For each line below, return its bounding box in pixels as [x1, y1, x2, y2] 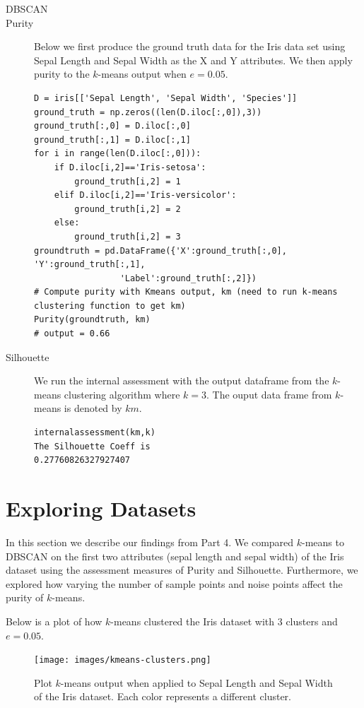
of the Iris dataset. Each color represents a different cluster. [34, 689, 291, 704]
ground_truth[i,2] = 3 [74, 231, 181, 242]
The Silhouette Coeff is [34, 441, 151, 452]
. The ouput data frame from [206, 387, 332, 401]
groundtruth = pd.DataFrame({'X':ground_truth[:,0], [34, 245, 287, 256]
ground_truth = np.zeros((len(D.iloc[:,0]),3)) [34, 107, 262, 117]
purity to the [34, 66, 90, 81]
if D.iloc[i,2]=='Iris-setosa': [54, 162, 206, 172]
